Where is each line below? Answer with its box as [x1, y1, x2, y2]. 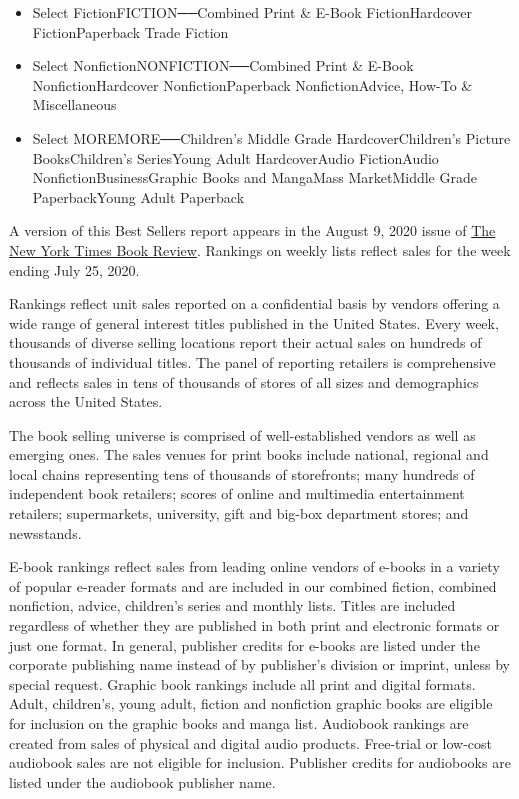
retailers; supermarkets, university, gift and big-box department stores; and [9, 503, 469, 524]
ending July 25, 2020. [9, 259, 140, 280]
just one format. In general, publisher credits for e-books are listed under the [9, 634, 480, 655]
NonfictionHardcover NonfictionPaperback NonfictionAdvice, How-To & [32, 74, 473, 95]
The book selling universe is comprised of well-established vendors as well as [9, 424, 476, 445]
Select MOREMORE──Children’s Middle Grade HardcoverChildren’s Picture [32, 127, 511, 148]
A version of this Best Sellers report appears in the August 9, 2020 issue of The [9, 220, 496, 241]
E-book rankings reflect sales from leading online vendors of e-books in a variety [9, 556, 500, 577]
